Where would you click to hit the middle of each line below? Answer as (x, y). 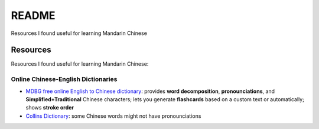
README (33, 15)
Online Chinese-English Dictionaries (64, 79)
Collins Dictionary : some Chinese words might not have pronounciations (113, 116)
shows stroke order (50, 108)
